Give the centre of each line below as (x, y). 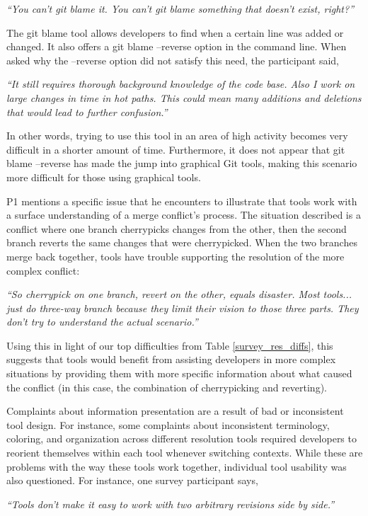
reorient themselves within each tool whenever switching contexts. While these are (185, 453)
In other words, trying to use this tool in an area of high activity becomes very (177, 136)
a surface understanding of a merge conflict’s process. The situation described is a (184, 215)
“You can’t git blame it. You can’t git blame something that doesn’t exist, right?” (180, 8)
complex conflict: (43, 270)
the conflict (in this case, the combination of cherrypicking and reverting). (167, 387)
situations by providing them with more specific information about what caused (179, 373)
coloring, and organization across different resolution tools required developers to (182, 438)
